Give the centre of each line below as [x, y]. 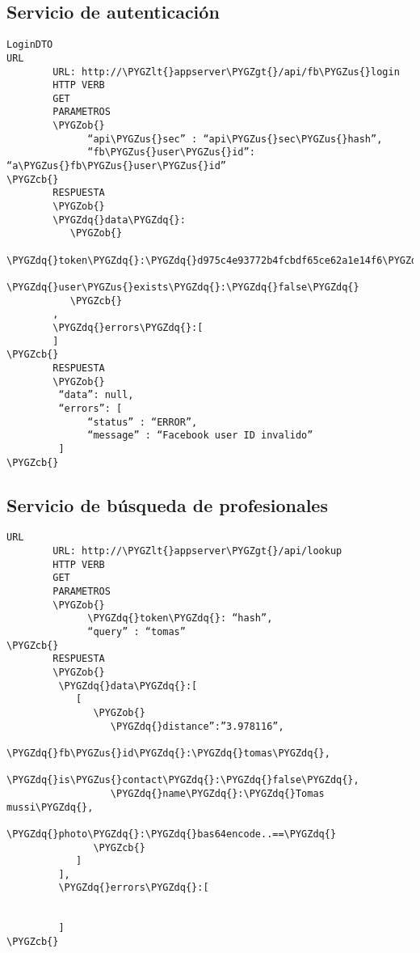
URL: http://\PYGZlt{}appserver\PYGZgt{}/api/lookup [197, 551]
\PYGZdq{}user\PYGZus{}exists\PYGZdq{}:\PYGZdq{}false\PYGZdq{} [183, 288]
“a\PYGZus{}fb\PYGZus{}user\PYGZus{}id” [117, 166]
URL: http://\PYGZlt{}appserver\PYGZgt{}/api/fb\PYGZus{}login [226, 72]
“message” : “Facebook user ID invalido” [200, 436]
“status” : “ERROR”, [143, 422]
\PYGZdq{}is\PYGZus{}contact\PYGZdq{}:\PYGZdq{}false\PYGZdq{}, [183, 780]
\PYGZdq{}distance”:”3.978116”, [197, 726]
